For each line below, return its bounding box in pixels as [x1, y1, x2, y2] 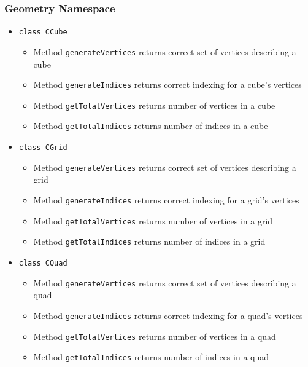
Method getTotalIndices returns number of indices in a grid [33, 235, 266, 248]
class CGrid [18, 143, 67, 152]
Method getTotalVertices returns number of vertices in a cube [33, 98, 275, 111]
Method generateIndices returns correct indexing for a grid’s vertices [33, 194, 299, 206]
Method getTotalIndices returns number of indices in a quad [33, 350, 269, 363]
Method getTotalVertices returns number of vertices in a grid [33, 214, 273, 227]
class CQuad [18, 258, 67, 267]
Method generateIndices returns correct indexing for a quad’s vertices [33, 309, 303, 322]
